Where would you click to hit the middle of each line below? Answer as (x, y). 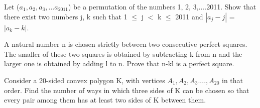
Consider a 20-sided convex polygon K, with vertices (85, 80)
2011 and (189, 16)
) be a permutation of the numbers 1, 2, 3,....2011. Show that (162, 6)
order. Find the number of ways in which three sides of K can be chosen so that (127, 90)
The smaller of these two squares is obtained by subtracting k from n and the (123, 54)
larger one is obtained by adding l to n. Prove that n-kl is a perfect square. (119, 63)
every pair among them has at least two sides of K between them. (105, 100)
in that (233, 80)
